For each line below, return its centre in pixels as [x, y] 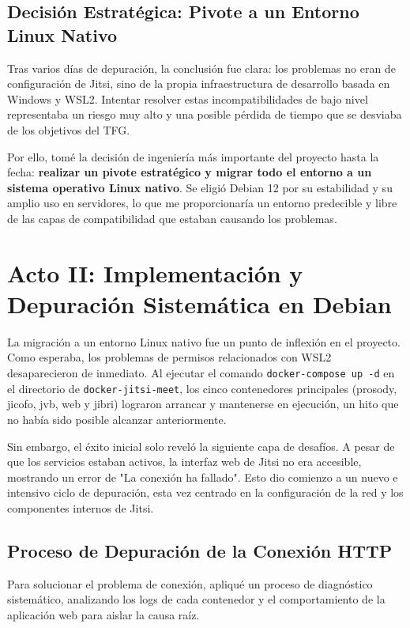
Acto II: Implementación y [155, 272]
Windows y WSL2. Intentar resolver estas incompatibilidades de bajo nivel [188, 98]
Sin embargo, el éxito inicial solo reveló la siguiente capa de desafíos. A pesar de [201, 446]
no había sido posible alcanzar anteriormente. [117, 419]
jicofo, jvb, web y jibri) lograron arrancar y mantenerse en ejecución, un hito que [203, 404]
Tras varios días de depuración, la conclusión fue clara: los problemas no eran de [201, 68]
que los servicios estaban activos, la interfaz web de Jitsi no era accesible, [184, 462]
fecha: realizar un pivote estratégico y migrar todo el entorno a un [190, 172]
